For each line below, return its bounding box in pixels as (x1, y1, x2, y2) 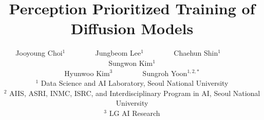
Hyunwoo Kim (64, 67, 110, 78)
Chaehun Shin (174, 47, 218, 58)
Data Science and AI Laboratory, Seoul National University (41, 78, 229, 88)
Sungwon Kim (108, 57, 153, 68)
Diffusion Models (70, 18, 194, 39)
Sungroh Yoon (142, 67, 187, 78)
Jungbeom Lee (95, 47, 141, 58)
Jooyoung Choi (15, 47, 63, 58)
